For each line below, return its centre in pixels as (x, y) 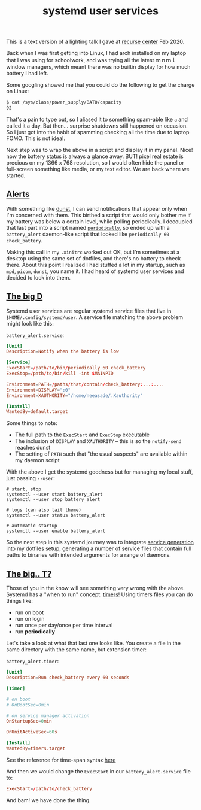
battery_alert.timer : (33, 661)
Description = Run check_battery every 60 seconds (68, 678)
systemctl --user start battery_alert (54, 495)
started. (16, 175)
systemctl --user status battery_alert (56, 515)
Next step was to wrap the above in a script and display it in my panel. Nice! (100, 150)
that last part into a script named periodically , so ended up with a (88, 227)
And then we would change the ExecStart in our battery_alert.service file (99, 771)
